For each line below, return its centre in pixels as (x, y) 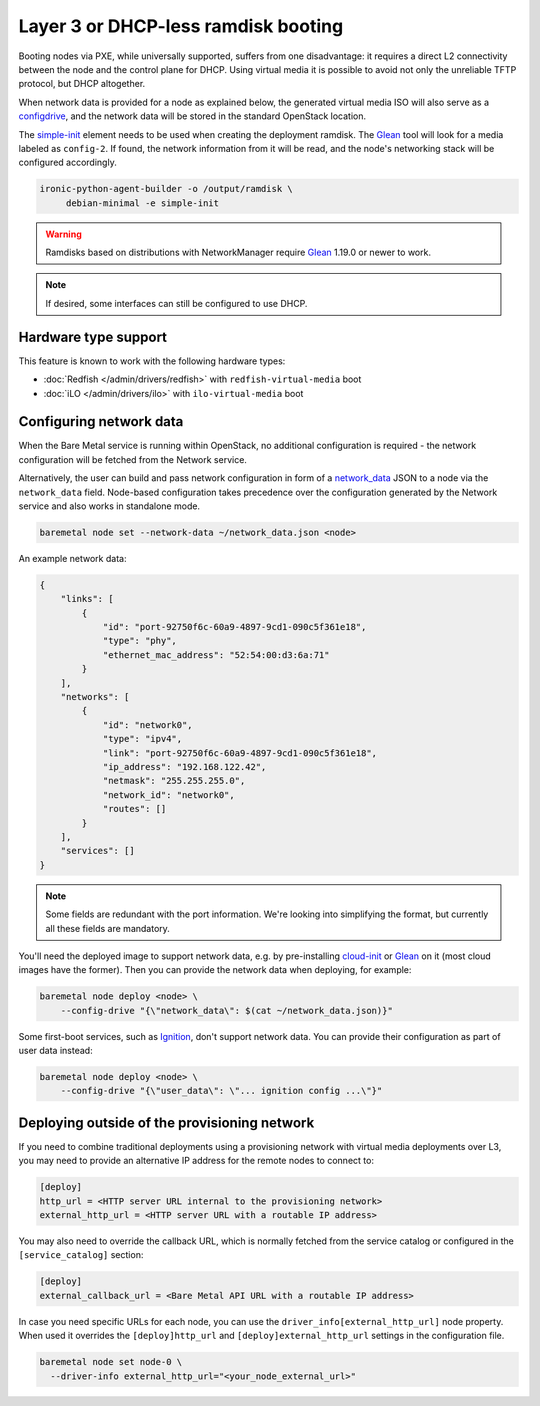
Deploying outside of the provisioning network (166, 1122)
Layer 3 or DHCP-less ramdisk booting (181, 26)
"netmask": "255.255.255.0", (174, 781)
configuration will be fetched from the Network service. (132, 459)
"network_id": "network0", (168, 794)
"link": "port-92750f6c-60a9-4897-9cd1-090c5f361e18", (240, 753)
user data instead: (56, 1051)
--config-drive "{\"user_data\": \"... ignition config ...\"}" (221, 1091)
